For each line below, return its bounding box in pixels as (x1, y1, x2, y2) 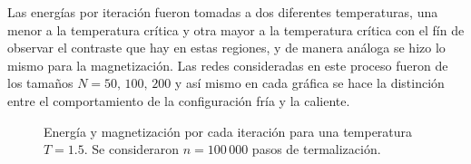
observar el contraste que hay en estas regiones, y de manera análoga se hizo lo (7, 38, 446, 57)
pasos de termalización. (251, 140, 381, 159)
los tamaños (7, 73, 74, 92)
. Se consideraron (83, 140, 180, 159)
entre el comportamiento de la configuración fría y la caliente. (7, 91, 350, 110)
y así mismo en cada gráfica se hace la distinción (174, 73, 445, 92)
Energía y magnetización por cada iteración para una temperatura (44, 121, 413, 140)
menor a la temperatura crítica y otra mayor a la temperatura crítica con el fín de (7, 20, 465, 39)
